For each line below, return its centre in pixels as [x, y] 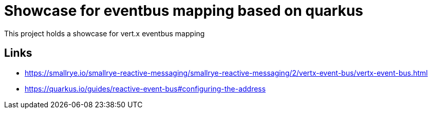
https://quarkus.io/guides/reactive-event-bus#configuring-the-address [145, 88]
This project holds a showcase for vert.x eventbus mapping [105, 33]
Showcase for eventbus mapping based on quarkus [184, 11]
